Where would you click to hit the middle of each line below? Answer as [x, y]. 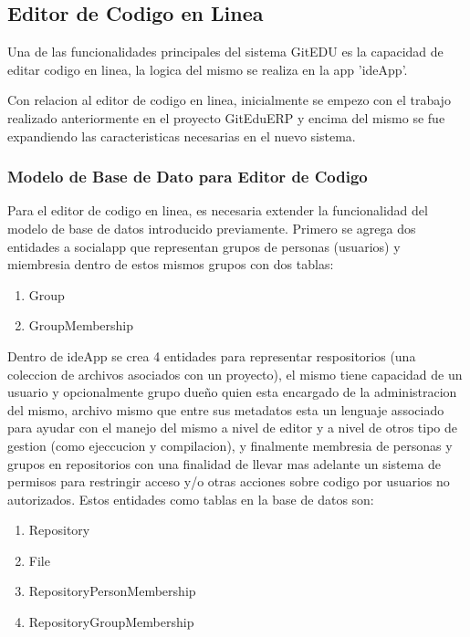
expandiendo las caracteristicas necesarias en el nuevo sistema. [182, 136]
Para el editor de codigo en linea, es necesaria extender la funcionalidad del [218, 210]
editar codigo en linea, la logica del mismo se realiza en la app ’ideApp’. [208, 69]
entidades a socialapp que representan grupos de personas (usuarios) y [204, 246]
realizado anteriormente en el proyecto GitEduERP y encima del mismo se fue [226, 117]
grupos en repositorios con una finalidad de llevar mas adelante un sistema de [225, 463]
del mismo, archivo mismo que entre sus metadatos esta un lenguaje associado [226, 409]
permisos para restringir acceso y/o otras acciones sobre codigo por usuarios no [229, 481]
